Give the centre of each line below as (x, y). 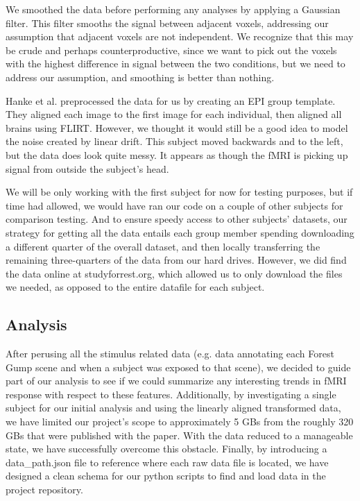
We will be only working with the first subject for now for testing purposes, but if (179, 192)
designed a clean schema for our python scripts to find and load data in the (166, 476)
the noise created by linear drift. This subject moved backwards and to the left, (174, 141)
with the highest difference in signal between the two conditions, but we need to (175, 63)
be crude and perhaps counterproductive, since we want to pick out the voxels (171, 50)
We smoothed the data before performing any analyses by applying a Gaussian (173, 9)
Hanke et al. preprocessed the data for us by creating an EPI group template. (171, 100)
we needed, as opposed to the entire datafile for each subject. (135, 287)
